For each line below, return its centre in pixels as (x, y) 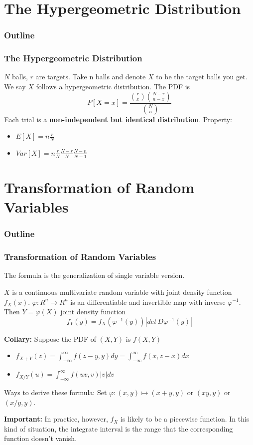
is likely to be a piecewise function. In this (185, 419)
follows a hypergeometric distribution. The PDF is (113, 87)
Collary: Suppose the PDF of (50, 338)
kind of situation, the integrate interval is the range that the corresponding (119, 428)
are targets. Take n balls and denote (91, 77)
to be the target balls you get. (202, 77)
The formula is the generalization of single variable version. (94, 275)
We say (15, 87)
